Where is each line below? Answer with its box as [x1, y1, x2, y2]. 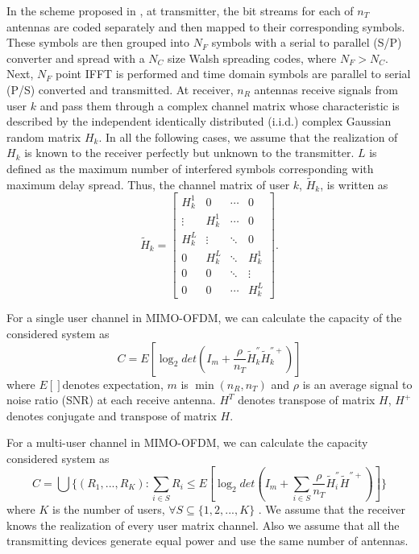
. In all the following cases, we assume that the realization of [98, 128, 398, 145]
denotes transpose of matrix [238, 391, 375, 408]
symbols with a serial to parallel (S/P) [211, 34, 402, 51]
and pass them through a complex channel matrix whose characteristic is [39, 97, 400, 114]
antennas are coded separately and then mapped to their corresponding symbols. [6, 18, 405, 35]
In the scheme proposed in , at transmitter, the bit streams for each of [6, 2, 354, 19]
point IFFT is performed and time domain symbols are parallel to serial [56, 65, 411, 82]
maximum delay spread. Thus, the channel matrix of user [6, 176, 290, 192]
